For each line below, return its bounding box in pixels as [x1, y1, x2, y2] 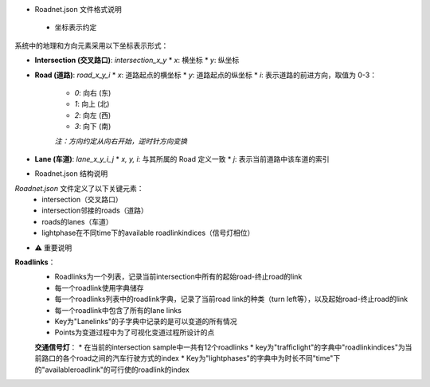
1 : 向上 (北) [74, 100, 110, 109]
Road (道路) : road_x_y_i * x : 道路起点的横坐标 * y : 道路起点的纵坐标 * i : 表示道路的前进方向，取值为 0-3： [34, 70, 377, 80]
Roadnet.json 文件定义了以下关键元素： [14, 183, 144, 193]
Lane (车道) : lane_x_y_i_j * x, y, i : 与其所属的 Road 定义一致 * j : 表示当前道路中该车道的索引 [34, 154, 330, 163]
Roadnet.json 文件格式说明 [34, 5, 123, 14]
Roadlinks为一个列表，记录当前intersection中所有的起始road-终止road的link [54, 272, 303, 282]
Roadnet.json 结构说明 [34, 169, 108, 178]
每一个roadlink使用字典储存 [54, 283, 144, 292]
